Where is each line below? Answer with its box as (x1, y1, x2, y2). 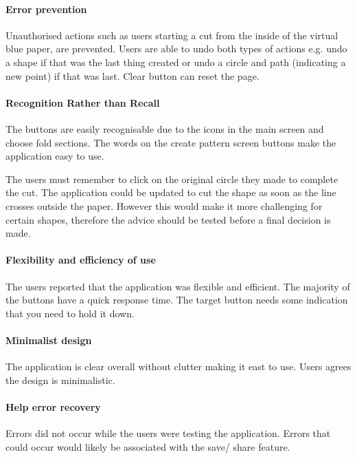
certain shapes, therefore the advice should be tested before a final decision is (5, 212, 331, 226)
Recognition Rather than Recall (5, 95, 160, 109)
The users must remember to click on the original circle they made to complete (5, 171, 338, 186)
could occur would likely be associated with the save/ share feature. (5, 439, 290, 453)
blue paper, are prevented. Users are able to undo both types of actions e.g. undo (5, 41, 347, 56)
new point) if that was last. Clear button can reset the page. (5, 68, 260, 83)
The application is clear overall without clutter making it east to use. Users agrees (5, 359, 352, 374)
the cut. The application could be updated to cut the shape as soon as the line (5, 185, 336, 200)
